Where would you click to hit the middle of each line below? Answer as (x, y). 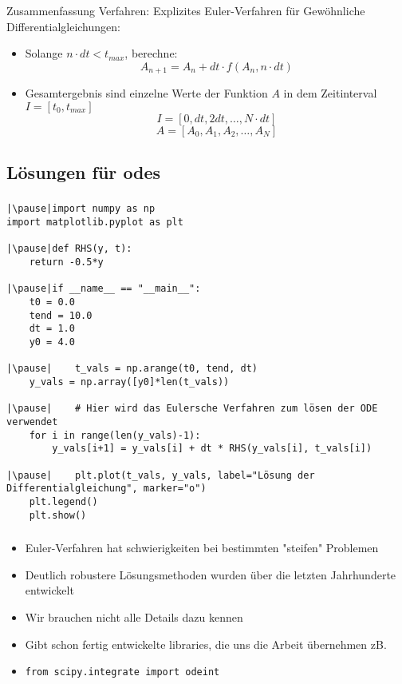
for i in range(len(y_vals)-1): (115, 435)
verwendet (32, 422)
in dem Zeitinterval (330, 93)
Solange (44, 53)
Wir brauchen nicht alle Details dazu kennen (134, 616)
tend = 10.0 (61, 315)
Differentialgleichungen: (63, 26)
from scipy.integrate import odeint (122, 672)
